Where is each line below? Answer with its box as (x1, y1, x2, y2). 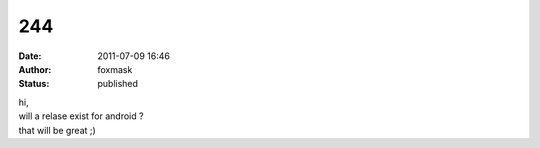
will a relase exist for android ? (18, 110, 144, 122)
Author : (18, 63, 52, 75)
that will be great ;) (18, 124, 97, 136)
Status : (18, 78, 50, 90)
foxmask (97, 63, 133, 75)
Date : (18, 50, 42, 62)
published (97, 78, 139, 90)
